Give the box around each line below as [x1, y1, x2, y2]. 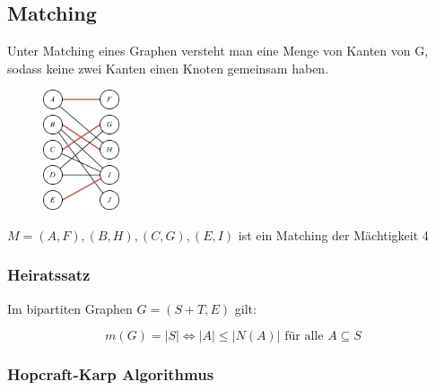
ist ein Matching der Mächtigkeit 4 [238, 225, 429, 244]
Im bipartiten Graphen [7, 299, 133, 317]
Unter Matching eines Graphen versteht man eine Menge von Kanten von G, [7, 41, 429, 60]
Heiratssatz [7, 264, 91, 286]
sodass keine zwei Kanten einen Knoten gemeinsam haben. [7, 58, 329, 77]
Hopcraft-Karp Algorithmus [7, 363, 214, 386]
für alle [284, 330, 324, 343]
